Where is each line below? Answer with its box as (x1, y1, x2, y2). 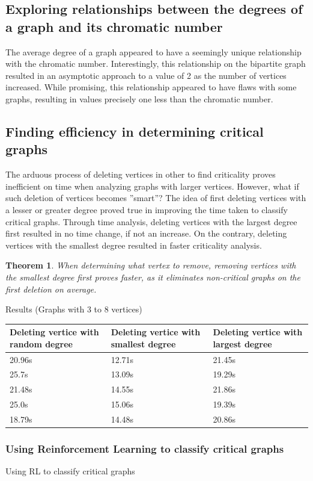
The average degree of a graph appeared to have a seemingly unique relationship (5, 45, 302, 58)
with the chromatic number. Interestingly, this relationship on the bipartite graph (5, 57, 306, 70)
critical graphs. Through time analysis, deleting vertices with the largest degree (5, 215, 297, 228)
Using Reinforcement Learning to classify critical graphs (5, 441, 284, 456)
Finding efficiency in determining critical (5, 122, 264, 140)
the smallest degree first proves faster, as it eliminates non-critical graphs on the (5, 270, 300, 283)
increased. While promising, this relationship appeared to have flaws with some (5, 81, 297, 93)
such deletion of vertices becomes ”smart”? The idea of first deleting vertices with (5, 191, 306, 204)
